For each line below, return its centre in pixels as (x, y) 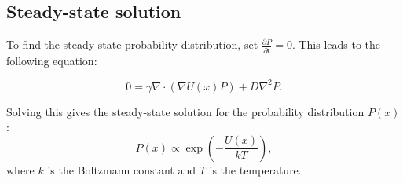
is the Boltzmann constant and (122, 169)
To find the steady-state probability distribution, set (132, 44)
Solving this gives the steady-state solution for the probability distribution (185, 111)
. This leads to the (336, 44)
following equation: (52, 60)
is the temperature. (255, 169)
